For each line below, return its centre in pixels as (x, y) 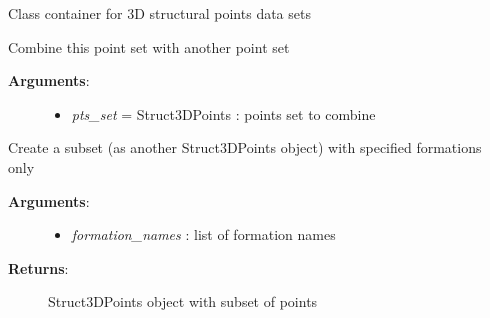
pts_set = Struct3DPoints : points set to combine (223, 113)
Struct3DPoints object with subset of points (183, 301)
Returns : (38, 267)
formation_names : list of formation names (203, 234)
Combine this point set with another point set (149, 46)
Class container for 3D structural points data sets (159, 13)
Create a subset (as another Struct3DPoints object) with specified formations (245, 147)
